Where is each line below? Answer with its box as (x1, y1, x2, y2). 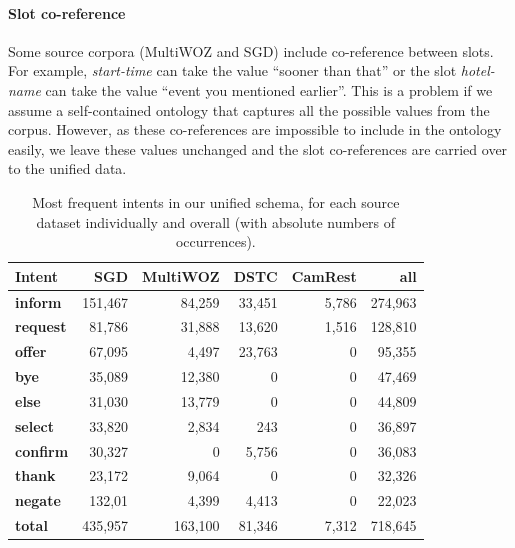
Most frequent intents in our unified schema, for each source (32, 191, 400, 212)
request (15, 316, 67, 337)
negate (15, 490, 61, 511)
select (15, 415, 54, 436)
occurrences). (175, 231, 256, 252)
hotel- (460, 60, 495, 81)
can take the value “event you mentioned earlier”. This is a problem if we (45, 79, 493, 100)
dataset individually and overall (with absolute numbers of (36, 211, 396, 232)
